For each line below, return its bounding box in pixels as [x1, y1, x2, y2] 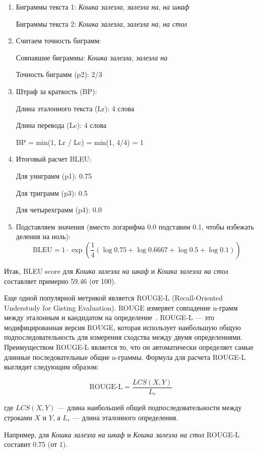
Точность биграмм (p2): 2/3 [16, 69, 102, 80]
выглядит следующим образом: [4, 361, 99, 372]
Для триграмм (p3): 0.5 [16, 187, 88, 198]
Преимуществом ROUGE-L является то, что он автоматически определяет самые [4, 342, 253, 352]
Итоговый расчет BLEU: [16, 154, 92, 164]
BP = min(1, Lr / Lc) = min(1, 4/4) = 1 [16, 136, 144, 147]
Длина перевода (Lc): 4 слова [16, 120, 107, 130]
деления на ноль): [16, 231, 71, 242]
